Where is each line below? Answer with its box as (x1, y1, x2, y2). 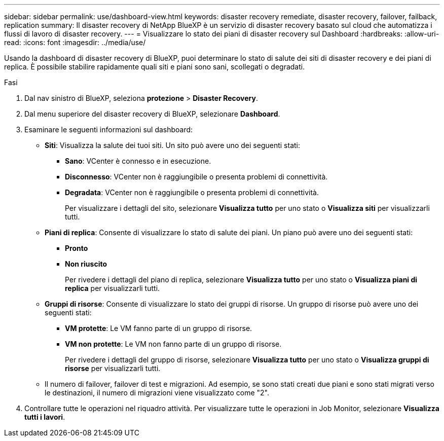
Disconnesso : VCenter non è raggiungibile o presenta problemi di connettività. (65, 172, 328, 181)
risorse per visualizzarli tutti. (65, 364, 161, 373)
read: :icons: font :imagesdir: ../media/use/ (4, 38, 146, 47)
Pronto (65, 244, 88, 252)
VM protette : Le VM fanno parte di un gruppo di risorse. (65, 324, 252, 333)
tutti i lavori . (24, 413, 65, 421)
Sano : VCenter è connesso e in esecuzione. (65, 157, 211, 165)
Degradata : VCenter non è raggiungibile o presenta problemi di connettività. (65, 188, 319, 197)
